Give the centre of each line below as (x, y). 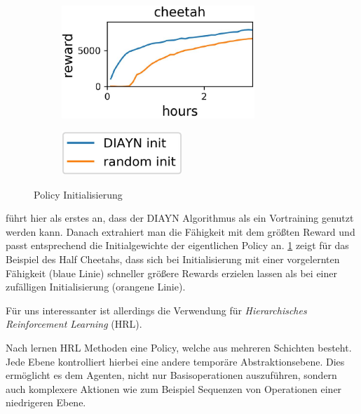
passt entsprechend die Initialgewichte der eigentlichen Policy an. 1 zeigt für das (177, 245)
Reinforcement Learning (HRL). (74, 324)
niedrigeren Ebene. (46, 402)
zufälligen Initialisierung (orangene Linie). (96, 287)
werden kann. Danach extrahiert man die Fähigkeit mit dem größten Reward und (180, 231)
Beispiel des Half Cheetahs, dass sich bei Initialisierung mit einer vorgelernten (173, 259)
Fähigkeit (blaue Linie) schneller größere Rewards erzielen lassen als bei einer (171, 273)
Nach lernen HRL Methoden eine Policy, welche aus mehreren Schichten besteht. (179, 347)
